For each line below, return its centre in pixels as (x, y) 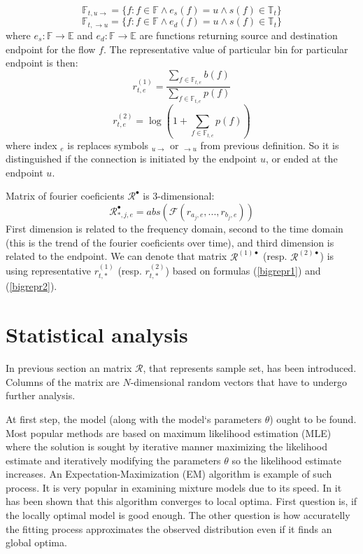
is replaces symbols (108, 145)
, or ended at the (301, 159)
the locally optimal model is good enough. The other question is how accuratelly (178, 515)
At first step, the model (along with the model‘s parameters (134, 418)
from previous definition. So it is (270, 145)
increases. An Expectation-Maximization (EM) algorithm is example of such (169, 474)
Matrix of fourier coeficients (65, 196)
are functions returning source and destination (239, 35)
